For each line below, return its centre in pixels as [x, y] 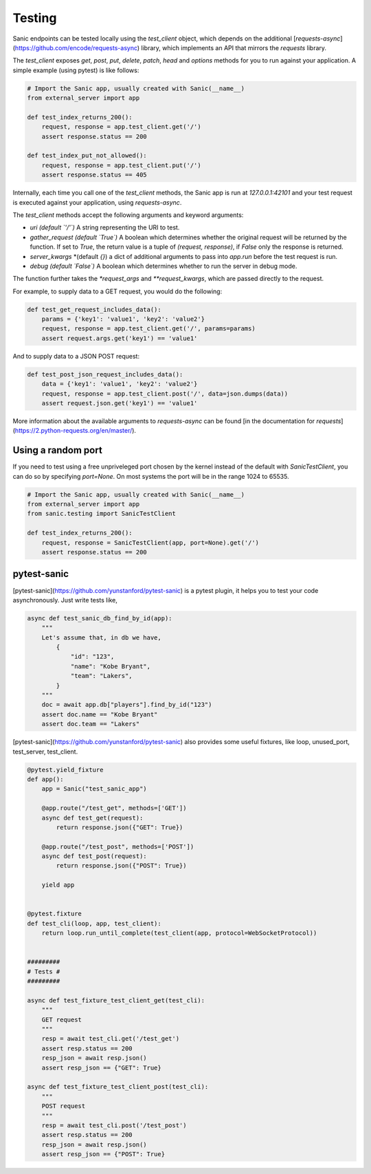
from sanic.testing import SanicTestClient [102, 514]
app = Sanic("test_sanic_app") [94, 789]
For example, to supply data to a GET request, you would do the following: [117, 291]
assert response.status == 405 [94, 175]
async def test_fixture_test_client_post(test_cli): [118, 1087]
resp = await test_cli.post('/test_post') [114, 1126]
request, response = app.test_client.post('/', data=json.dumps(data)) [165, 394]
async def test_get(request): [92, 818]
